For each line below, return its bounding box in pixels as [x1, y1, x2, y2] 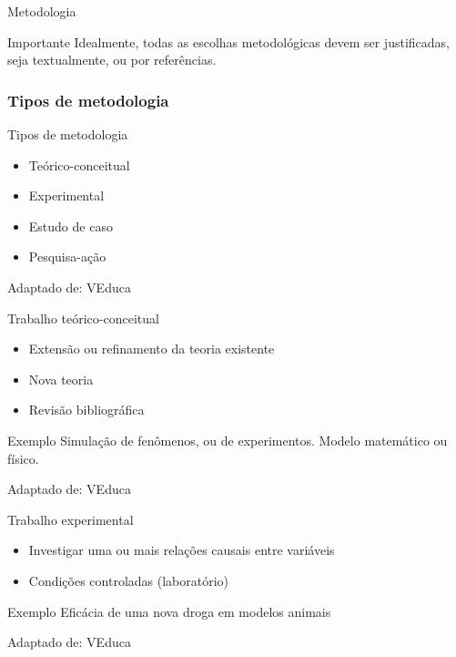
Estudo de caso [28, 216, 113, 235]
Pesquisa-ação [28, 247, 106, 266]
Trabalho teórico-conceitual [7, 308, 159, 327]
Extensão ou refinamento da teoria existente [28, 339, 275, 358]
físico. [7, 448, 39, 467]
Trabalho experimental [7, 509, 134, 529]
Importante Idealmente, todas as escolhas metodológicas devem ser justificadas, [7, 32, 450, 51]
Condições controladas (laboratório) [28, 570, 229, 590]
